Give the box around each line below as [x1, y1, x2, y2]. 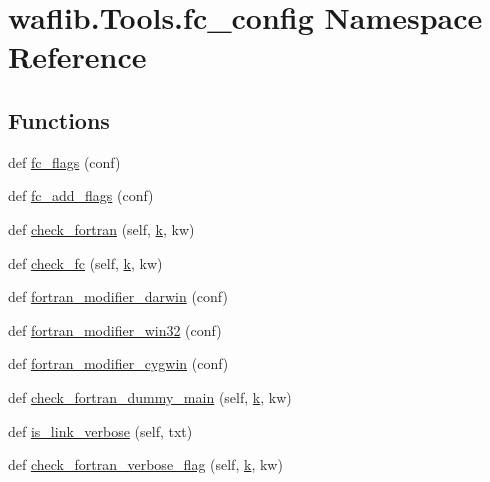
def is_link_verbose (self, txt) [8, 420, 193, 441]
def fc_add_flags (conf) [8, 185, 154, 206]
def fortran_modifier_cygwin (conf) [8, 353, 229, 374]
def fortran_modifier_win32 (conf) [8, 319, 222, 340]
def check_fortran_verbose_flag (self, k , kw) [8, 454, 283, 475]
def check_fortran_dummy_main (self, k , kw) [8, 386, 292, 407]
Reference [8, 36, 147, 77]
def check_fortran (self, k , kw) [8, 218, 195, 239]
